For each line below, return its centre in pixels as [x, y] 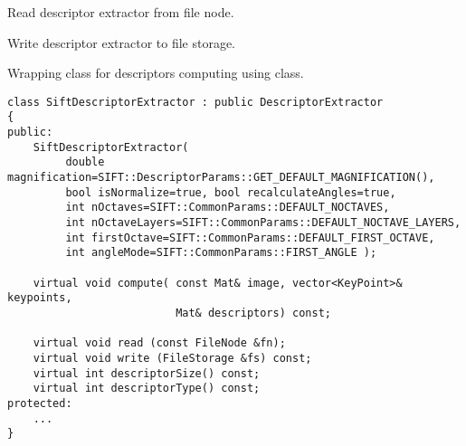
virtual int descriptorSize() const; [147, 373]
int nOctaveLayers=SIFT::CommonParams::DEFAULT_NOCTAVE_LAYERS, [263, 223]
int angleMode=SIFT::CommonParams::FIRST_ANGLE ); [221, 253]
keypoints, [40, 298]
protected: [40, 403]
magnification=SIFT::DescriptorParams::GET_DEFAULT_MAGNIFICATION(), [221, 178]
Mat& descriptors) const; [253, 313]
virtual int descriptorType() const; [147, 389]
